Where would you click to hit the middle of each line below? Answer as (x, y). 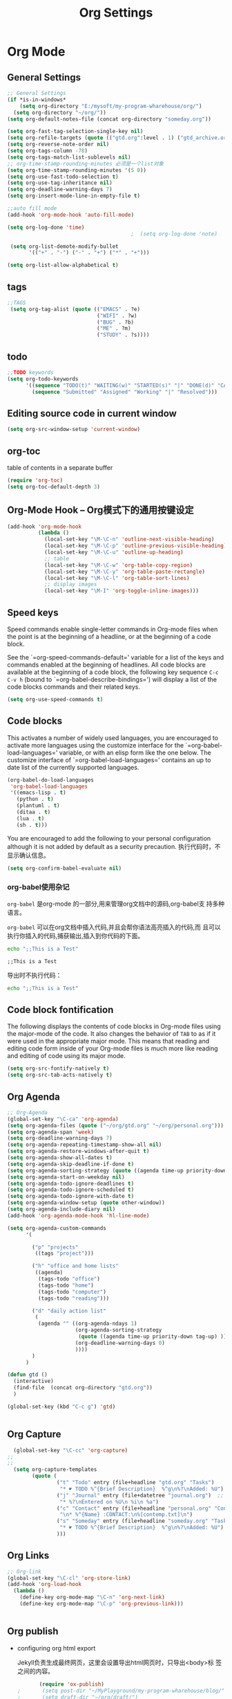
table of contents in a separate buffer (60, 468)
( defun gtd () (28, 1375)
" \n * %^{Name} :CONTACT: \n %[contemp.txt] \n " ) (126, 1515)
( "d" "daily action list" (69, 1311)
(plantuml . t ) (38, 806)
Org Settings (116, 13)
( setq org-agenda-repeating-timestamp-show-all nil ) (85, 1145)
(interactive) (33, 1381)
